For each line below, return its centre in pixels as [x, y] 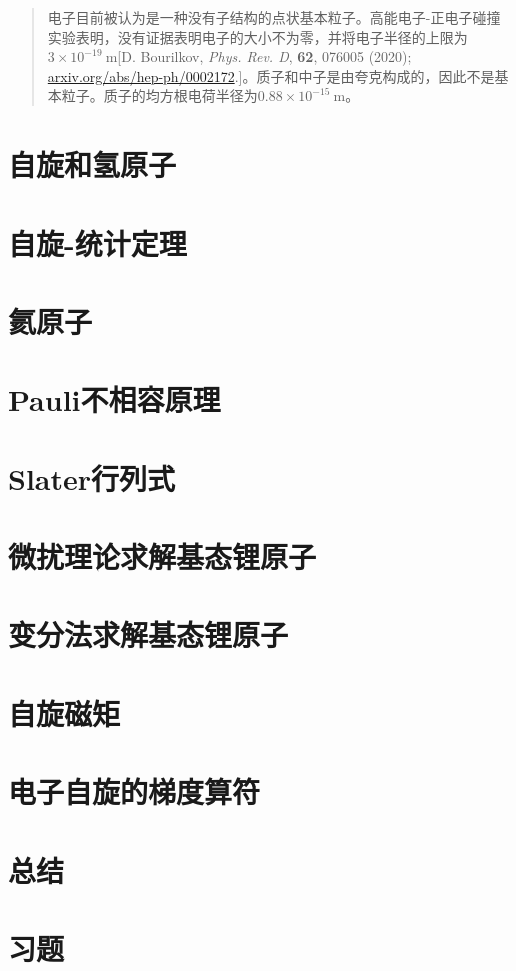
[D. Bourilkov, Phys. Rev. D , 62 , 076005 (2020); [264, 56]
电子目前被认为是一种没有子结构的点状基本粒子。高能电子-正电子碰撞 [274, 17]
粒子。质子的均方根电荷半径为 [159, 95]
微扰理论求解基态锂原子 [162, 556]
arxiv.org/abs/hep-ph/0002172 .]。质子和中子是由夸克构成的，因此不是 [271, 75]
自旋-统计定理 [97, 242]
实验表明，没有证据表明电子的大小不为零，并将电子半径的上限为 [257, 36]
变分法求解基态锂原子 [148, 634]
